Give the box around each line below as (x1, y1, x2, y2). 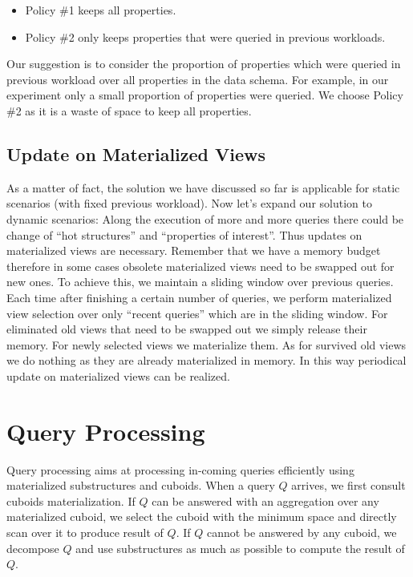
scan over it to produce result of (6, 523, 164, 540)
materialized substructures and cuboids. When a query (6, 477, 275, 494)
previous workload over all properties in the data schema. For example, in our (6, 71, 389, 87)
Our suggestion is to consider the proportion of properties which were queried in (6, 55, 401, 72)
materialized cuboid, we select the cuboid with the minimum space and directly (6, 508, 397, 525)
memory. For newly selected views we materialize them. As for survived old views (6, 336, 407, 353)
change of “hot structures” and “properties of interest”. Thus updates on (6, 226, 362, 243)
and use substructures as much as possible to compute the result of (75, 539, 405, 556)
